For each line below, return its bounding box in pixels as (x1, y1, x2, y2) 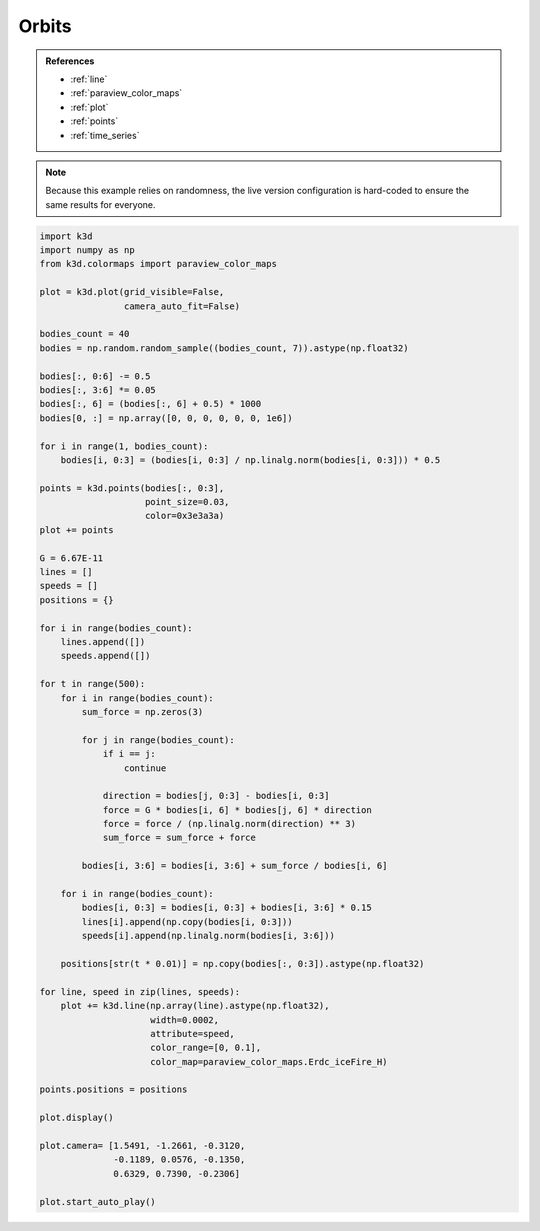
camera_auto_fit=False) (123, 300, 240, 312)
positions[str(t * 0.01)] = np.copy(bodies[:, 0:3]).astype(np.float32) (60, 958, 425, 969)
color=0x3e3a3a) (145, 510, 225, 522)
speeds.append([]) (60, 650, 151, 662)
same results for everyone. (45, 198, 156, 210)
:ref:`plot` (70, 101, 109, 113)
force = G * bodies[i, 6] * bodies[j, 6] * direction (102, 804, 372, 815)
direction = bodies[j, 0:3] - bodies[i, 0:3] (102, 790, 330, 802)
